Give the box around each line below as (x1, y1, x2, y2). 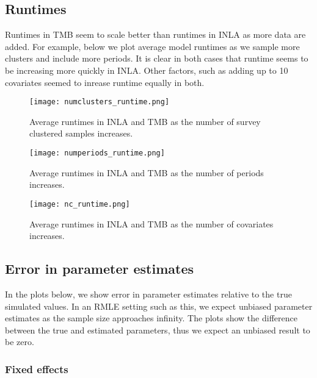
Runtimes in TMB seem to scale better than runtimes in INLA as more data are (5, 28, 306, 41)
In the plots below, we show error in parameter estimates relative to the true (5, 287, 292, 300)
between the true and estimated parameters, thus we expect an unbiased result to (5, 323, 310, 336)
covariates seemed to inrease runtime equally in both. (5, 76, 205, 88)
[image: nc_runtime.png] (29, 199, 130, 209)
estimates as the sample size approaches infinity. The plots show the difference (5, 312, 297, 324)
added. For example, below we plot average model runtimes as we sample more (5, 40, 300, 52)
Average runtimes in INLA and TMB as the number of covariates (29, 217, 274, 230)
